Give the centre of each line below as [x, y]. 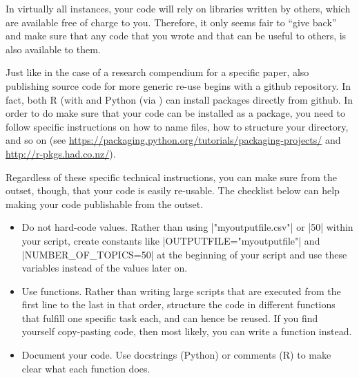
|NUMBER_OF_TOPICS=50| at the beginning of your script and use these [184, 254]
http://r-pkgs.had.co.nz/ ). [61, 153]
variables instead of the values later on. [105, 268]
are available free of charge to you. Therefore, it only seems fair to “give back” [171, 22]
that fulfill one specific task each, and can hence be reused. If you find [170, 318]
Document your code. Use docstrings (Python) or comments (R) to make [176, 355]
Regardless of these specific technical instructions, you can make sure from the [171, 177]
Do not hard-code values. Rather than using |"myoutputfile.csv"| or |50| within [187, 227]
